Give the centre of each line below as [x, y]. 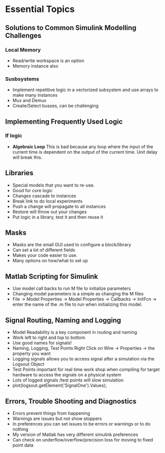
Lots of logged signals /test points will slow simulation [68, 380]
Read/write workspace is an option [48, 61]
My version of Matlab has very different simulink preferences [75, 434]
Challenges [23, 35]
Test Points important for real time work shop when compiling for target [86, 369]
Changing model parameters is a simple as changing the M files [78, 294]
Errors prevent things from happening [51, 413]
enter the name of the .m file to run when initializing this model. [77, 304]
